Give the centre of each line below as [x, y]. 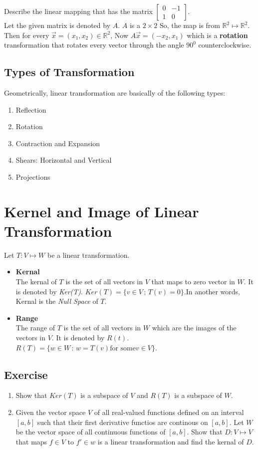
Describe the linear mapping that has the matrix [78, 11]
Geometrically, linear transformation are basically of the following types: [115, 92]
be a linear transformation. [88, 255]
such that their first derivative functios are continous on [123, 422]
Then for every [27, 35]
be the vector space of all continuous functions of [91, 432]
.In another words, [212, 291]
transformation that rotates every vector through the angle [94, 45]
